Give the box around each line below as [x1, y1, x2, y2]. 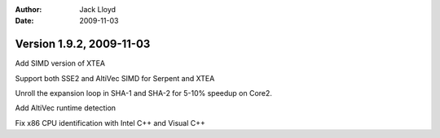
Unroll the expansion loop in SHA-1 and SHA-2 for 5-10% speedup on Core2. [15, 88, 273, 98]
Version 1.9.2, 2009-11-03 [15, 37, 151, 51]
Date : [15, 16, 34, 26]
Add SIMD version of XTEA [15, 58, 106, 68]
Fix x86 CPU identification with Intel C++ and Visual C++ [15, 118, 205, 127]
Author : [15, 5, 42, 14]
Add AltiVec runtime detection [15, 103, 117, 113]
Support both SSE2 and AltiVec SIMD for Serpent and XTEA [15, 73, 215, 83]
